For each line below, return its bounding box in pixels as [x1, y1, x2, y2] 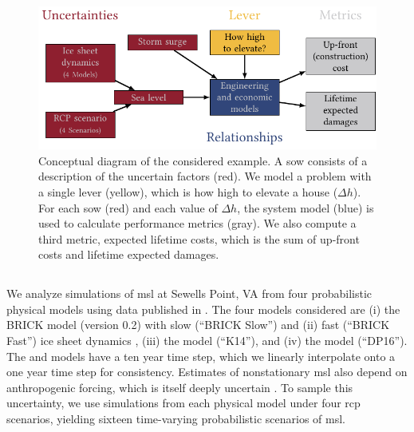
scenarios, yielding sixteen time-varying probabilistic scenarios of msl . [6, 410, 345, 427]
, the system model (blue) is [237, 199, 374, 216]
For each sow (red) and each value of [38, 199, 218, 216]
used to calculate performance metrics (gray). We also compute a [38, 215, 357, 232]
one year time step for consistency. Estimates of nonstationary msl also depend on [6, 363, 408, 380]
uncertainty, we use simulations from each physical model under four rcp [6, 394, 361, 411]
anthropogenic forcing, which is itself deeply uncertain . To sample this [6, 378, 353, 395]
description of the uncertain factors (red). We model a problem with [38, 168, 372, 184]
